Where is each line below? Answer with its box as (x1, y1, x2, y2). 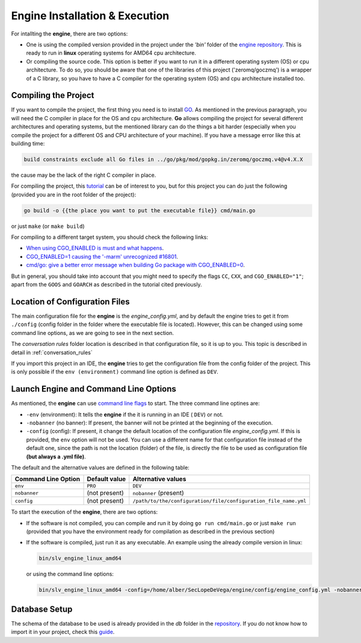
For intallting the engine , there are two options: (11, 30, 128, 37)
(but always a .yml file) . (26, 453, 86, 460)
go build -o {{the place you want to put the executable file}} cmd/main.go (23, 207, 256, 214)
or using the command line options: (26, 570, 114, 577)
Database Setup (11, 604, 73, 614)
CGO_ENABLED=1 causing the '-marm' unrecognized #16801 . (26, 253, 179, 260)
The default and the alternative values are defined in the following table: (11, 464, 190, 471)
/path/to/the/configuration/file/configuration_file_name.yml (132, 497, 307, 504)
